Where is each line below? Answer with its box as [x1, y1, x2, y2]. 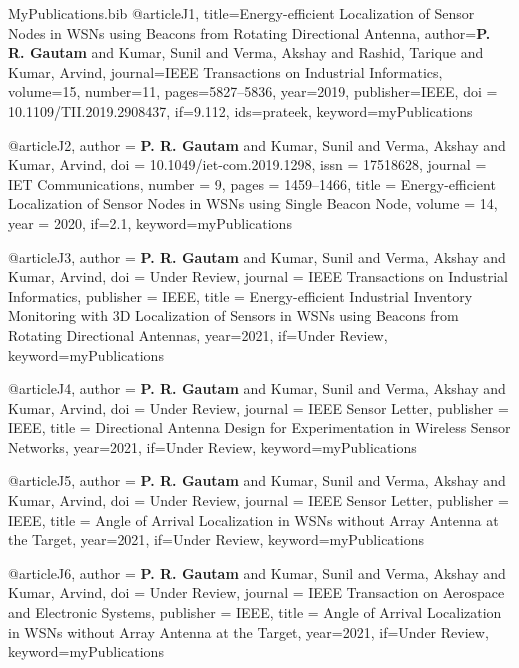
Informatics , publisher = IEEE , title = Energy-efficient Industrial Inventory [8, 285, 473, 306]
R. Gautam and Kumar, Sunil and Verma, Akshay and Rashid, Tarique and [8, 42, 484, 63]
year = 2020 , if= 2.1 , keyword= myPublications [8, 212, 292, 233]
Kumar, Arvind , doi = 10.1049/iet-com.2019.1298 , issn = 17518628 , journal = [8, 154, 487, 175]
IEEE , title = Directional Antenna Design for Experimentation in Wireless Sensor [8, 417, 511, 438]
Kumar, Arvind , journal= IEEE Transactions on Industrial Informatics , [8, 61, 443, 82]
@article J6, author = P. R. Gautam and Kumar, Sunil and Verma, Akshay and [8, 562, 506, 583]
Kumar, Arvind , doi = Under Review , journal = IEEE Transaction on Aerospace [8, 582, 505, 603]
